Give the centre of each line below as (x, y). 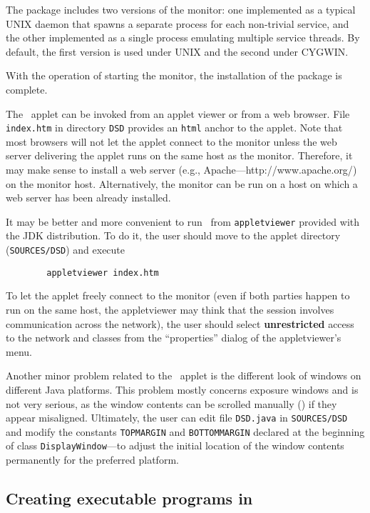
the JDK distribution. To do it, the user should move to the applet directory (173, 235)
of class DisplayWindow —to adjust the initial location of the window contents (175, 445)
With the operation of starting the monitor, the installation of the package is (174, 75)
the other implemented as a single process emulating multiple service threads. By (183, 38)
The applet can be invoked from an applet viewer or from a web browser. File (178, 113)
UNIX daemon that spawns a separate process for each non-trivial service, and (178, 23)
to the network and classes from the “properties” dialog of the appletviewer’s (174, 338)
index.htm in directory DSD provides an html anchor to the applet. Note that (174, 128)
